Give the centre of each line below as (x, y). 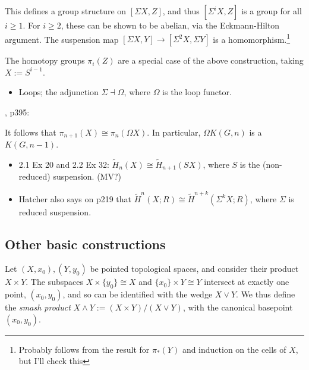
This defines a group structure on (66, 11)
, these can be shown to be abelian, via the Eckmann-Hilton (170, 25)
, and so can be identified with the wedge (138, 294)
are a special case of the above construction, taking (211, 60)
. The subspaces (54, 282)
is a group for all (272, 11)
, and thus (181, 11)
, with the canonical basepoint (238, 307)
